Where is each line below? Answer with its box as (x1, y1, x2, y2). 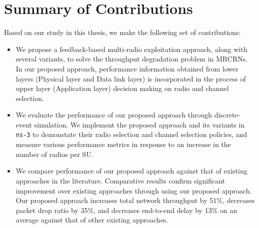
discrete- (214, 109, 240, 120)
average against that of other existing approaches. (15, 214, 168, 225)
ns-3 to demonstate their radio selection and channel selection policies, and (15, 129, 247, 139)
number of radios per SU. (15, 148, 93, 159)
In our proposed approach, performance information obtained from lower (15, 63, 238, 73)
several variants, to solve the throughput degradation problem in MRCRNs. (15, 53, 248, 64)
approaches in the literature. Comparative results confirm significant (15, 175, 225, 185)
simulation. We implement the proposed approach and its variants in (34, 119, 245, 129)
